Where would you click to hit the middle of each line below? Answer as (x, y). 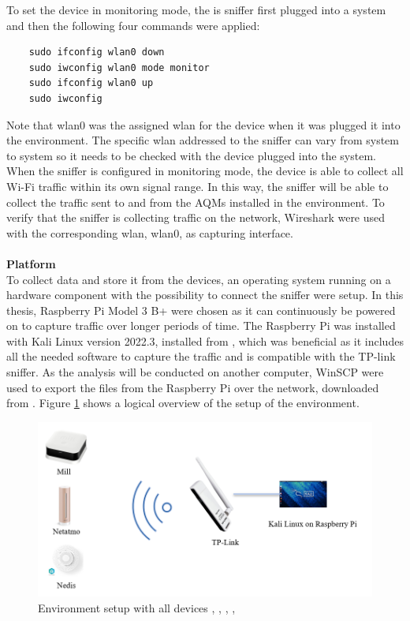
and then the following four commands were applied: (133, 25)
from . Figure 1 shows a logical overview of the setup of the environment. (183, 403)
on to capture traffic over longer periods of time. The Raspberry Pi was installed (201, 325)
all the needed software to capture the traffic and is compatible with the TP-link (201, 356)
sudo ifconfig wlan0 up (91, 83)
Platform (31, 263)
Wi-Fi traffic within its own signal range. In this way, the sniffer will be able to (198, 186)
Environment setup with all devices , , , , (137, 607)
